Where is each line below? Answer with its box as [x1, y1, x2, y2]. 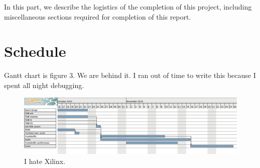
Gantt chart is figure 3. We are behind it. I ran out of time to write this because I [4, 70, 256, 80]
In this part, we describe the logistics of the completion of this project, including [4, 2, 252, 12]
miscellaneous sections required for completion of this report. [4, 11, 191, 22]
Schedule [4, 41, 66, 61]
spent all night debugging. [4, 79, 84, 90]
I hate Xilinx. [24, 155, 66, 166]
